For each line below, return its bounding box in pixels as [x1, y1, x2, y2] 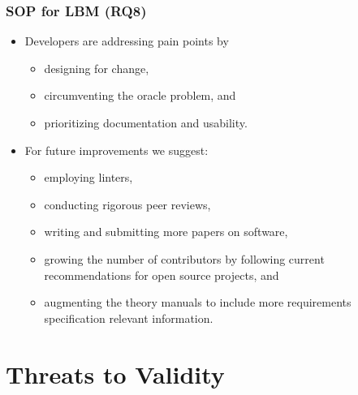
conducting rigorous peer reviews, [44, 195, 211, 213]
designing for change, [44, 59, 149, 76]
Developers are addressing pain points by [24, 32, 229, 49]
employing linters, [44, 169, 133, 186]
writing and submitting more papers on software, [44, 223, 288, 240]
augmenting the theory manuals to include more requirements [44, 294, 352, 311]
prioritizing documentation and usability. [44, 114, 248, 131]
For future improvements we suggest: [24, 141, 209, 158]
